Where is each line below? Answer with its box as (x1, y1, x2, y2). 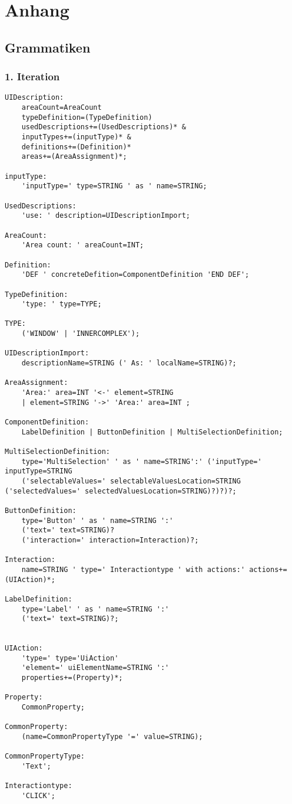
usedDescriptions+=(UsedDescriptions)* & (21, 123, 186, 132)
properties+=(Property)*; (21, 674, 123, 682)
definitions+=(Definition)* (21, 142, 131, 151)
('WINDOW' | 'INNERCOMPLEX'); (21, 329, 140, 338)
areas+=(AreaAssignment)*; (21, 152, 127, 161)
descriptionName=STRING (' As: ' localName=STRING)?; (21, 359, 237, 368)
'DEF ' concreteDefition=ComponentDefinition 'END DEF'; (21, 270, 250, 279)
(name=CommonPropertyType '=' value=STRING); (21, 733, 203, 741)
